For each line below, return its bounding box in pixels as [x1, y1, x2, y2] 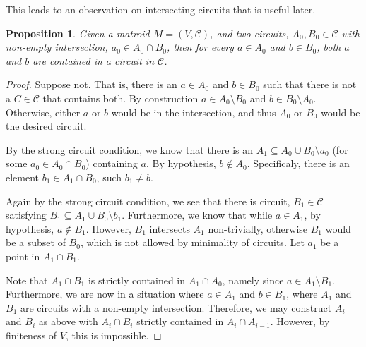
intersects [149, 221, 190, 236]
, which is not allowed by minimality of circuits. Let [80, 235, 305, 250]
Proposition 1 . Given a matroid [6, 25, 150, 40]
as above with [38, 314, 98, 329]
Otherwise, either [6, 104, 81, 119]
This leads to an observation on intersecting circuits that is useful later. [6, 2, 316, 16]
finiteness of [6, 327, 57, 342]
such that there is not [263, 77, 357, 92]
